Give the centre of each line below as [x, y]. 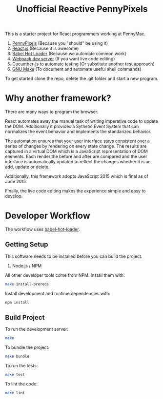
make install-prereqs [27, 284]
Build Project [25, 318]
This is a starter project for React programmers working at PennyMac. [75, 34]
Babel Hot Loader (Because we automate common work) [69, 54]
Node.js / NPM [27, 266]
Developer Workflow [48, 216]
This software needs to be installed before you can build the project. [74, 256]
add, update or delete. [27, 167]
